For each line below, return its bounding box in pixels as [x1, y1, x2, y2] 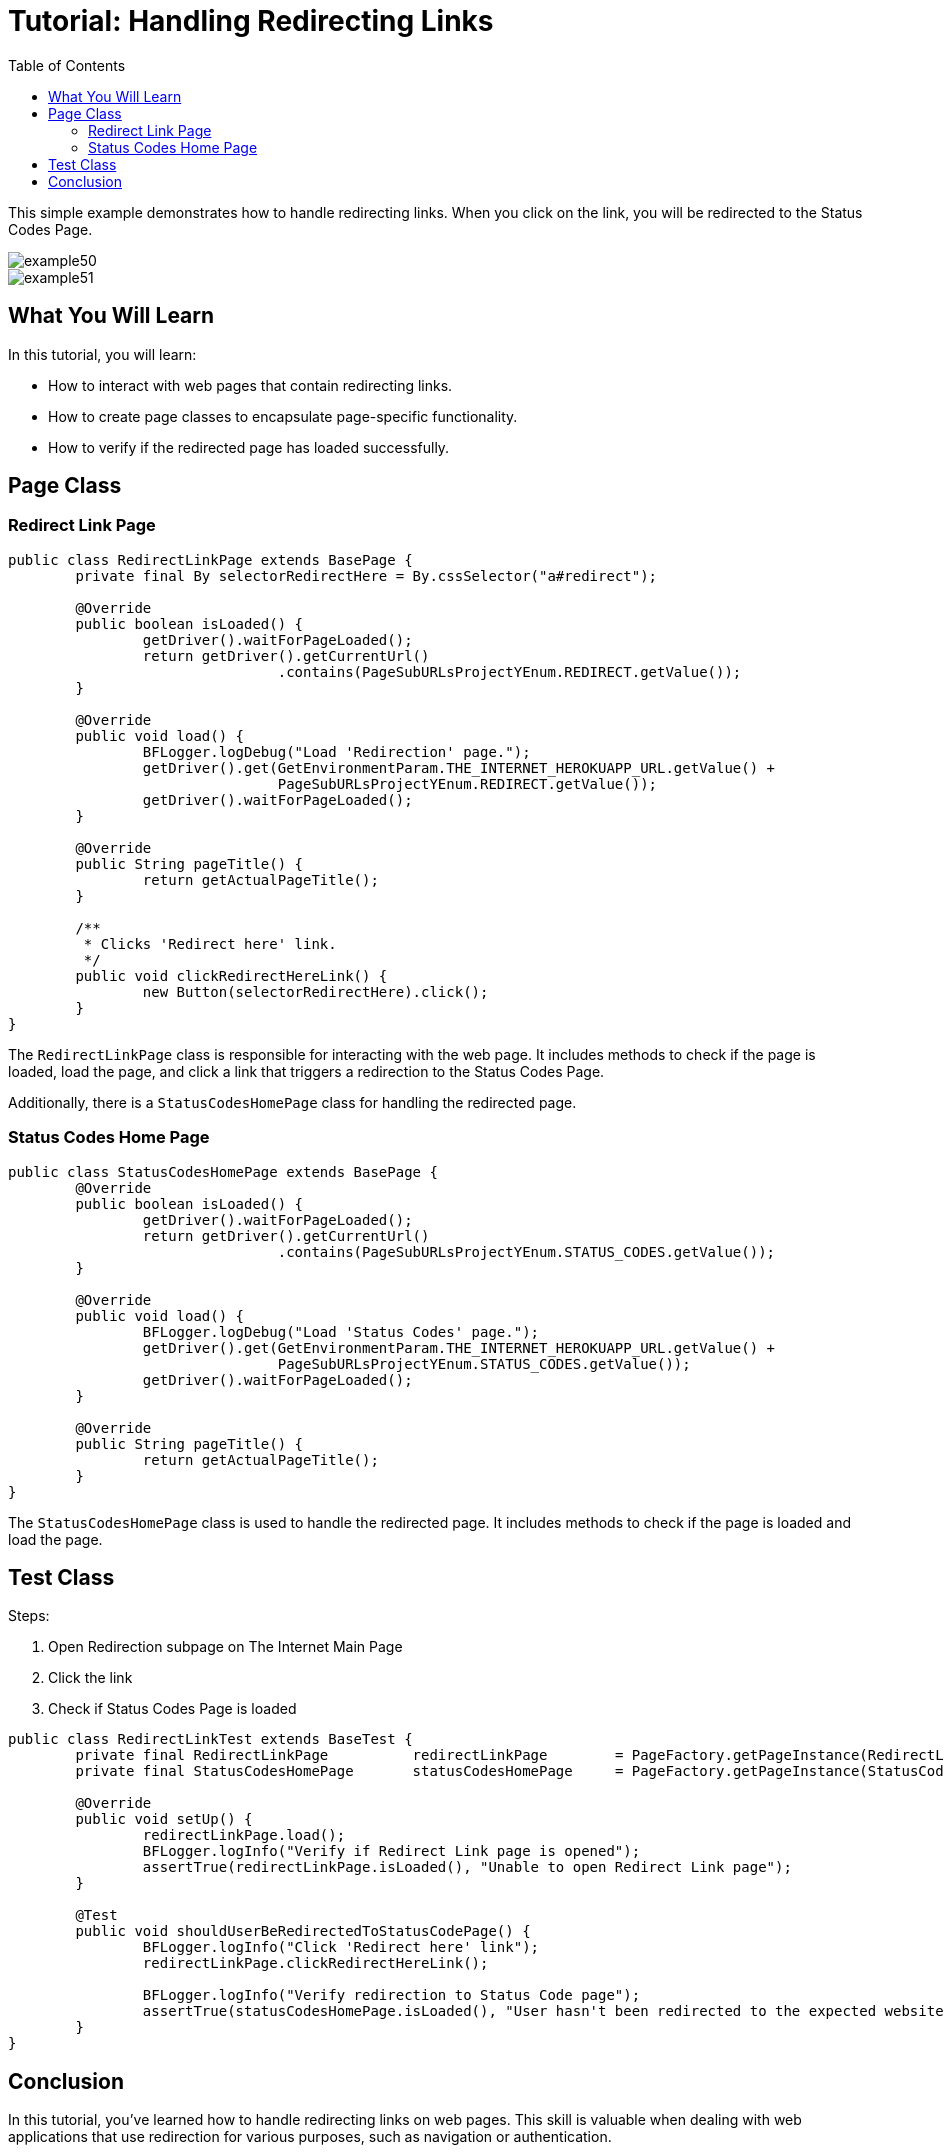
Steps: [8, 1607, 50, 1625]
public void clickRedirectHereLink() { [75, 967, 388, 984]
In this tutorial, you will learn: [8, 345, 197, 363]
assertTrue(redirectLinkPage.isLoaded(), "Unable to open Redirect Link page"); [142, 1859, 792, 1876]
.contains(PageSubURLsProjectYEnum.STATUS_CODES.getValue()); [277, 1243, 776, 1260]
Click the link [48, 1669, 133, 1687]
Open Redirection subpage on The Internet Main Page [48, 1638, 403, 1656]
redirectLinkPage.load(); [142, 1827, 346, 1844]
